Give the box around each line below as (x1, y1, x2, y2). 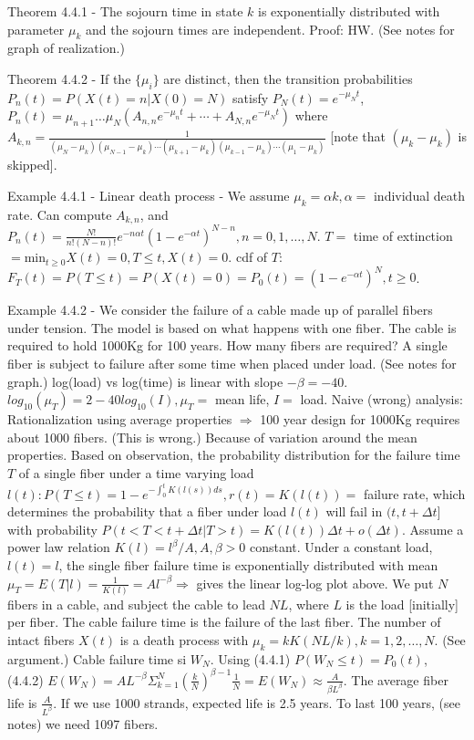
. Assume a (401, 519, 464, 538)
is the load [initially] (345, 594, 459, 613)
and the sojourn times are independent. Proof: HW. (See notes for (85, 19, 455, 38)
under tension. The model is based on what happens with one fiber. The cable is (7, 318, 457, 337)
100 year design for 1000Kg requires (260, 410, 460, 429)
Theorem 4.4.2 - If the (7, 68, 131, 88)
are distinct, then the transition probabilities (163, 68, 413, 88)
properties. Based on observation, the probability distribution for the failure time (7, 445, 460, 464)
